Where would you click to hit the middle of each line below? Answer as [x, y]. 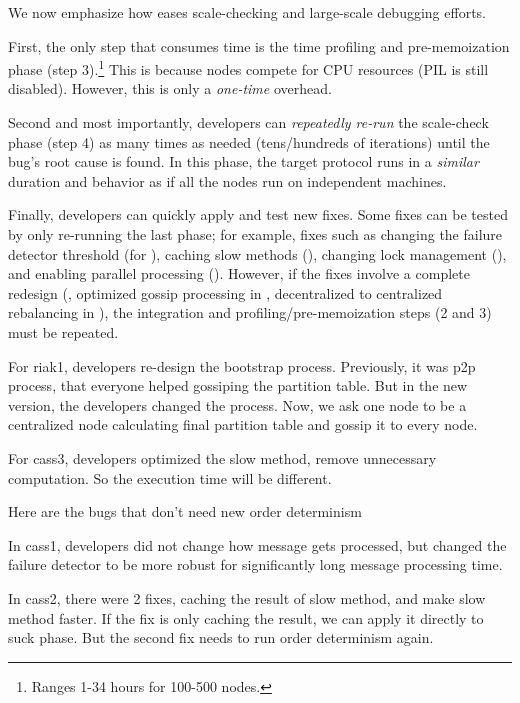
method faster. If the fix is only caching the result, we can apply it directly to [246, 617]
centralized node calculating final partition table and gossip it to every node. [243, 424]
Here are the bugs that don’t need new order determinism [185, 511]
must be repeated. [63, 331]
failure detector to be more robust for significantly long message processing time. [255, 564]
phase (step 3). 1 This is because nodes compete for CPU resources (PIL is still [248, 67]
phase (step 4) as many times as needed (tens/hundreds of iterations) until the [249, 141]
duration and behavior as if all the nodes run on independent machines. [227, 180]
